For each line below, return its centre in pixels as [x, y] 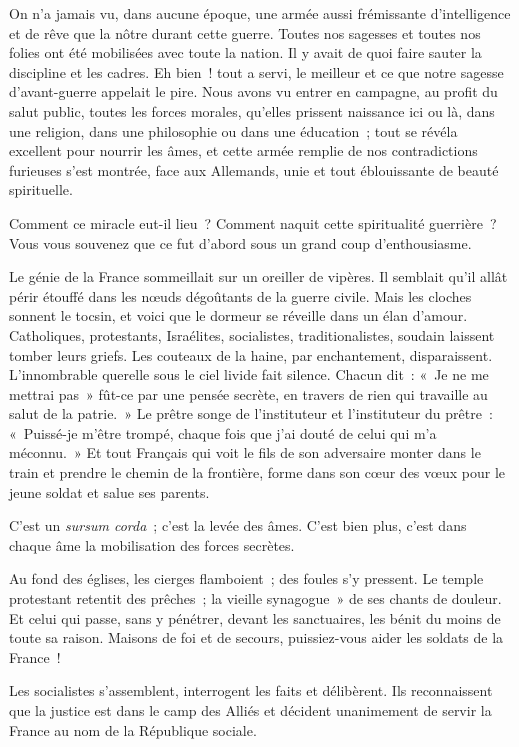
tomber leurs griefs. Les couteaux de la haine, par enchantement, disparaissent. [251, 354]
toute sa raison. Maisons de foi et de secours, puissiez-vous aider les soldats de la [256, 637]
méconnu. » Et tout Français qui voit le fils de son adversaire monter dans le [245, 452]
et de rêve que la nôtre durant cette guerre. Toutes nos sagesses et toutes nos [245, 32]
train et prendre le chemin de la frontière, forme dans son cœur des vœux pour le [257, 472]
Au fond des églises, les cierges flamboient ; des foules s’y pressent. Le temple [246, 578]
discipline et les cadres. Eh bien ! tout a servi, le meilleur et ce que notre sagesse [256, 71]
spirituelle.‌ [41, 189]
